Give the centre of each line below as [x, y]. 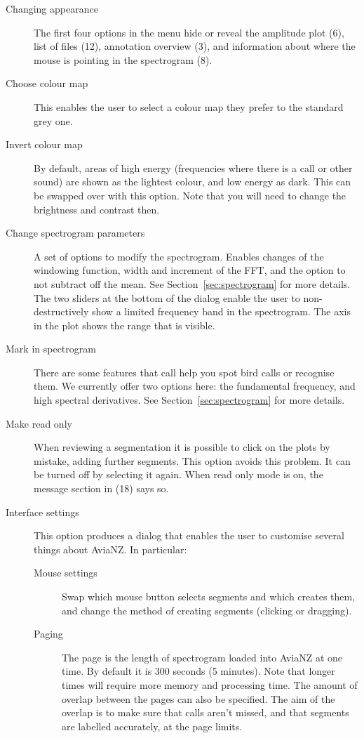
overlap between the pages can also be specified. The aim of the [198, 698]
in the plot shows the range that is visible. [124, 325]
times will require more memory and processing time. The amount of [210, 684]
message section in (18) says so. [101, 488]
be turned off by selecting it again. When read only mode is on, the [178, 474]
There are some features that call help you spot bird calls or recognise [184, 372]
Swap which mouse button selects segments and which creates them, [209, 596]
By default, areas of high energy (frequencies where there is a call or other [193, 167]
